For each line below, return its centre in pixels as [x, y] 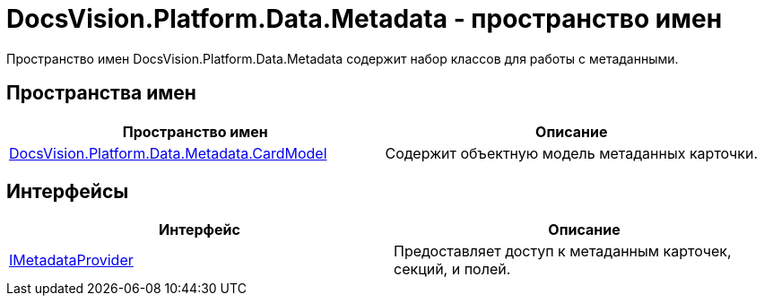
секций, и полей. [452, 269]
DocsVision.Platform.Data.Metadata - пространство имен [365, 19]
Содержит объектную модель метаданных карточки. [571, 153]
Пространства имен [101, 93]
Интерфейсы [68, 192]
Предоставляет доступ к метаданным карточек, [563, 251]
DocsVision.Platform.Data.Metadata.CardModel [168, 153]
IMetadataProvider [71, 260]
